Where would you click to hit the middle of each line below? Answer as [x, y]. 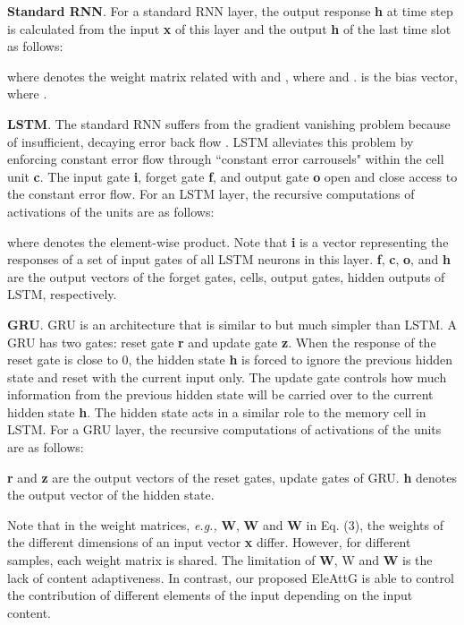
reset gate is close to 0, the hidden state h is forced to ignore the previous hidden [230, 360]
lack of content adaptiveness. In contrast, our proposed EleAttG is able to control [231, 577]
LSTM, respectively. [62, 294]
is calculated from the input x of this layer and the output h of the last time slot [229, 28]
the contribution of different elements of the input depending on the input [210, 595]
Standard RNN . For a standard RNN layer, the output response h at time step [230, 11]
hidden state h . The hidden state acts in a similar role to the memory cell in [217, 411]
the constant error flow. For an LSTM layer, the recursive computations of [211, 194]
